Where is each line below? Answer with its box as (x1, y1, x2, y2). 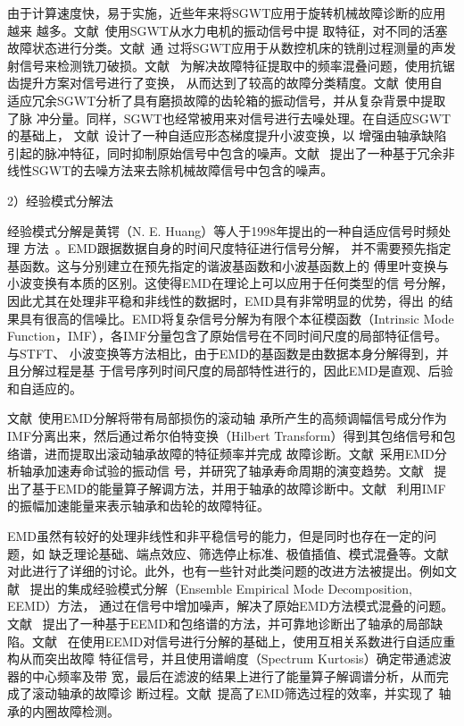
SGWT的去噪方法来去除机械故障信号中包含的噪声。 (31, 161, 334, 180)
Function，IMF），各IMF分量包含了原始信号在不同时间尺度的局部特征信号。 (7, 326, 447, 345)
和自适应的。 (7, 378, 82, 397)
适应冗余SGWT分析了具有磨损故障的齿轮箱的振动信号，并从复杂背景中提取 (7, 90, 446, 109)
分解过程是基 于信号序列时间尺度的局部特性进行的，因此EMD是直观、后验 (19, 361, 453, 380)
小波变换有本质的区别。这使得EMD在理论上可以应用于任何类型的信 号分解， (7, 274, 453, 292)
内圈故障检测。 (31, 701, 120, 720)
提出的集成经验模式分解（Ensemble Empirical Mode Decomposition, (29, 578, 412, 597)
